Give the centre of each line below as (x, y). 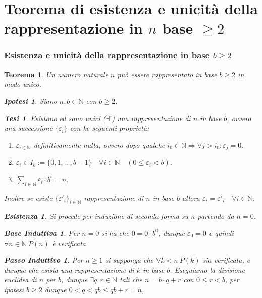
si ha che (115, 233)
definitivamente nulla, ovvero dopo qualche (99, 144)
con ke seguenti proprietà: (110, 128)
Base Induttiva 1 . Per (42, 233)
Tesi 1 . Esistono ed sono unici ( (55, 118)
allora (191, 197)
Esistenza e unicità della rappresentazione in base (107, 55)
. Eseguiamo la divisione (207, 270)
